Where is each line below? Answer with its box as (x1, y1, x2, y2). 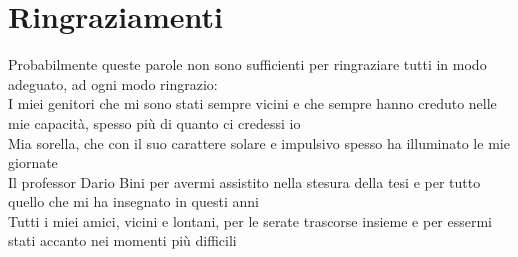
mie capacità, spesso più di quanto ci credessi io (8, 112, 301, 133)
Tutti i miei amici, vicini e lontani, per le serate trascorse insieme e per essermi (8, 210, 493, 231)
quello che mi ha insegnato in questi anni (8, 191, 259, 212)
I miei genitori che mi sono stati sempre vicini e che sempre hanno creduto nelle (8, 93, 497, 114)
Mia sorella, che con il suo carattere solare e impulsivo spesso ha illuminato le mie (8, 132, 510, 153)
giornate (8, 152, 58, 173)
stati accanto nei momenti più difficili (8, 230, 237, 251)
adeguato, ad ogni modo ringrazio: (8, 73, 218, 94)
